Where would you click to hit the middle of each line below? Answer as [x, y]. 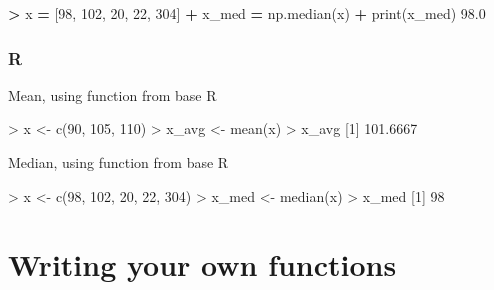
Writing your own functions [202, 264]
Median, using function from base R [118, 162]
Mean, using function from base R [112, 94]
